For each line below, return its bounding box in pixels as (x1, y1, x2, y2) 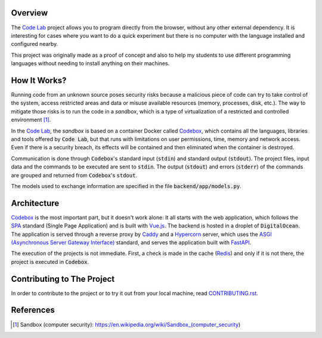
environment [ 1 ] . (11, 116, 51, 124)
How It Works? (11, 75, 67, 85)
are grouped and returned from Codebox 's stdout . (11, 171, 137, 179)
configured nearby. (11, 41, 58, 48)
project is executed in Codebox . (11, 258, 89, 265)
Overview (11, 8, 48, 18)
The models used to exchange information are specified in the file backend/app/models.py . (11, 182, 241, 189)
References (11, 305, 55, 315)
